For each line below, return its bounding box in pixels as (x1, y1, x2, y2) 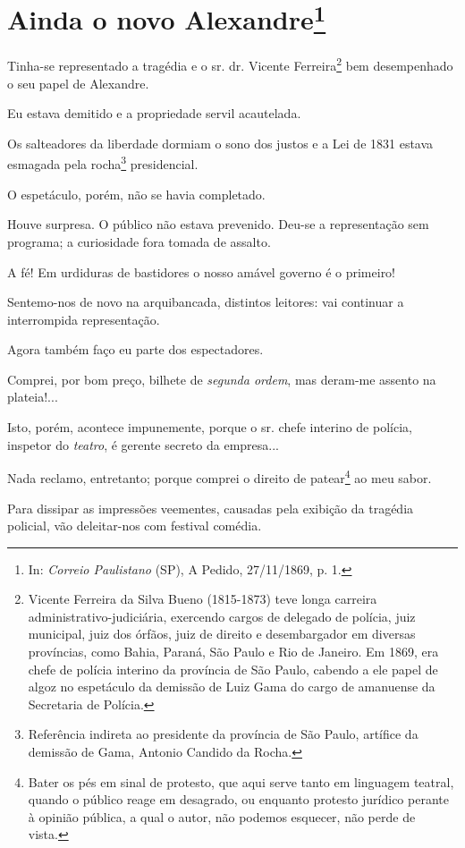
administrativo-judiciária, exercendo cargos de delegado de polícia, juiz (28, 606, 416, 625)
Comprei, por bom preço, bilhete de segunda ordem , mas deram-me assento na (7, 369, 436, 388)
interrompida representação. (7, 310, 160, 328)
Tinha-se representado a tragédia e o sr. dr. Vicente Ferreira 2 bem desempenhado (7, 54, 453, 75)
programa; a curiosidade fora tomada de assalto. (7, 232, 271, 250)
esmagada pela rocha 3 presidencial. (7, 152, 199, 174)
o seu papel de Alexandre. (7, 73, 149, 92)
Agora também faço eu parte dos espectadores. (7, 340, 264, 359)
